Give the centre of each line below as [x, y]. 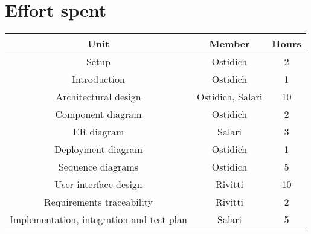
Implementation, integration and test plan [98, 219]
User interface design [98, 184]
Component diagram [98, 114]
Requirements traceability [98, 202]
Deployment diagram [98, 149]
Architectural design [98, 97]
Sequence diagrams [98, 167]
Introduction [98, 79]
